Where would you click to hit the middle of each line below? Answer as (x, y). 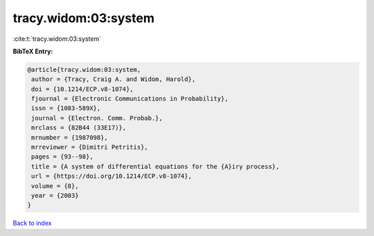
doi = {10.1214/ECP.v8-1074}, (83, 89)
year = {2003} (55, 196)
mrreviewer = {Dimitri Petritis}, (90, 147)
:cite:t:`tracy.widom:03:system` (57, 39)
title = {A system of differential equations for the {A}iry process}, (155, 166)
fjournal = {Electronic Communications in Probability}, (130, 99)
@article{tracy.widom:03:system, (84, 70)
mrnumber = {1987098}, (70, 137)
